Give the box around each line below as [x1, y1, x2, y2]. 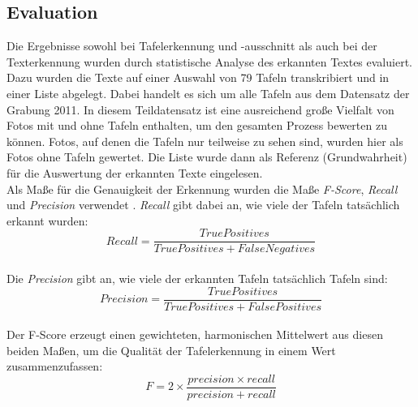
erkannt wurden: [6, 212, 88, 229]
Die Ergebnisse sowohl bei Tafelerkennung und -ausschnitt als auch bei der [6, 37, 377, 54]
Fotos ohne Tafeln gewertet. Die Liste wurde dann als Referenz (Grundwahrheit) [6, 148, 407, 165]
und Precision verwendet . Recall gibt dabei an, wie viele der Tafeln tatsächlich [6, 196, 400, 213]
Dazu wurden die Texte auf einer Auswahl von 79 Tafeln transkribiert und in [6, 69, 390, 86]
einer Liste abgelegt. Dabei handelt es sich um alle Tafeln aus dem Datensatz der [6, 84, 410, 101]
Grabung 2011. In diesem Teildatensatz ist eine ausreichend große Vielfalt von [6, 101, 394, 118]
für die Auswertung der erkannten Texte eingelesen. [6, 164, 263, 181]
